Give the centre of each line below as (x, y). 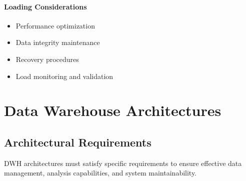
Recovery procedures (47, 59)
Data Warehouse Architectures (113, 110)
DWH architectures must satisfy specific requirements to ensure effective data (123, 163)
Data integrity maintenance (58, 42)
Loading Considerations (45, 6)
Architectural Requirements (78, 142)
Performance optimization (55, 25)
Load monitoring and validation (64, 76)
